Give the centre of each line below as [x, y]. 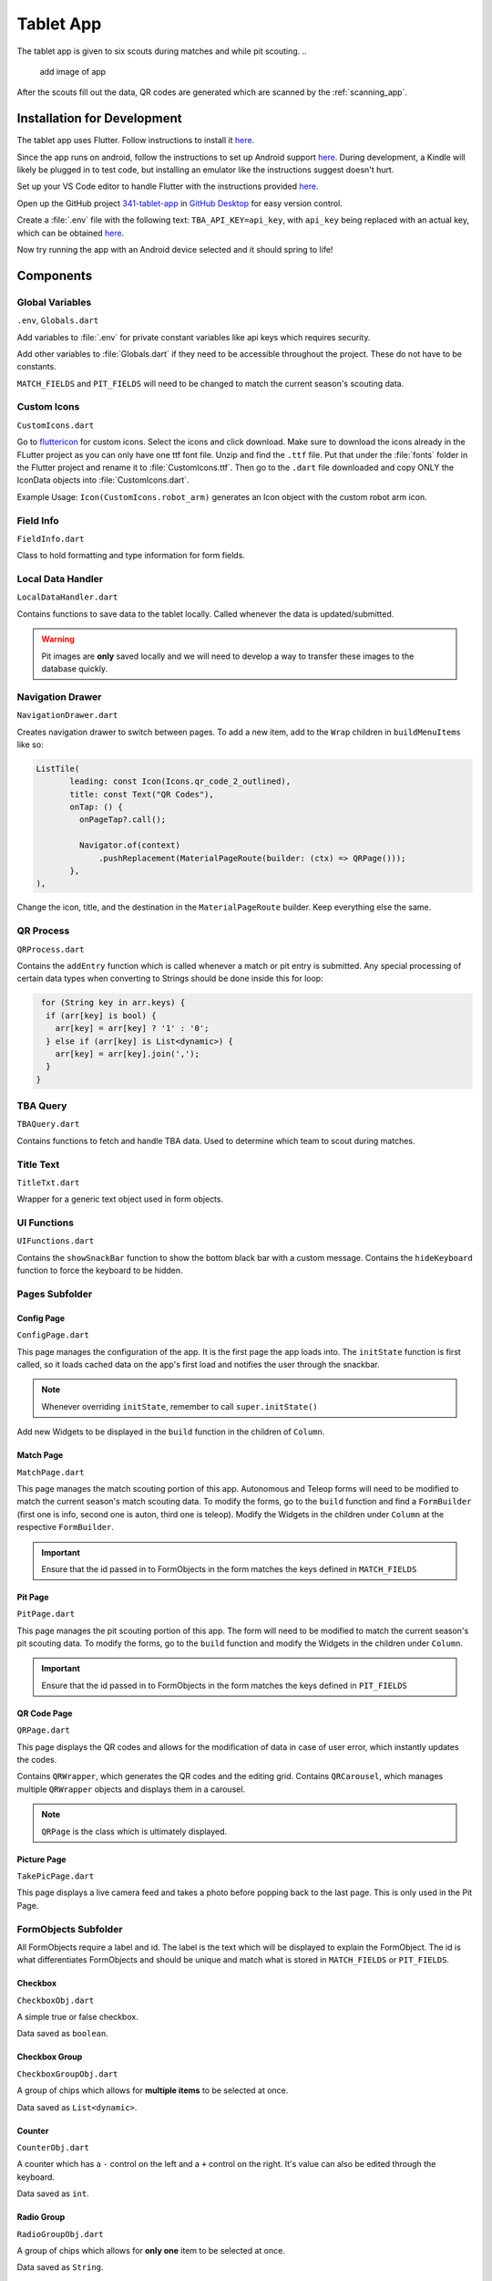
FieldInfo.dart [51, 539]
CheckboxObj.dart [56, 2000]
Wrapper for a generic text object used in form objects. [120, 1199]
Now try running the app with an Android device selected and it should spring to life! [175, 249]
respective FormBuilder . [65, 1527]
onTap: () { [96, 807]
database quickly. [75, 669]
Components [55, 275]
